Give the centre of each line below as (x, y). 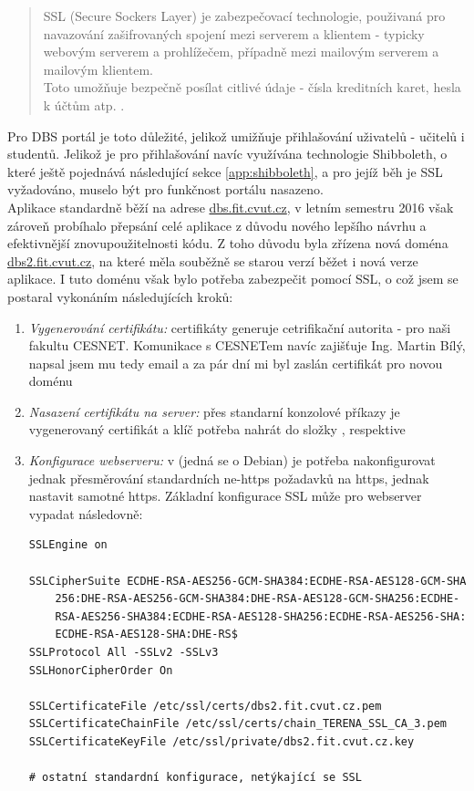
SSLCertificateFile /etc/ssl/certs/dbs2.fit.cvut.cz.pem (205, 706)
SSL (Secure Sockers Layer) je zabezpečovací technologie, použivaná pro (244, 16)
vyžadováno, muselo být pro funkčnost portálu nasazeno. (165, 189)
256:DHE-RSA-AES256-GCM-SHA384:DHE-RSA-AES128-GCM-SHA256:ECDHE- (258, 599)
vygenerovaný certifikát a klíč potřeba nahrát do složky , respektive (217, 429)
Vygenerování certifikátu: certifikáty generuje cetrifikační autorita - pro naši (240, 327)
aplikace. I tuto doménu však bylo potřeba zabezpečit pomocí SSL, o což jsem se (233, 279)
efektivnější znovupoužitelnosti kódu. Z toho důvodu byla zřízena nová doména (228, 243)
